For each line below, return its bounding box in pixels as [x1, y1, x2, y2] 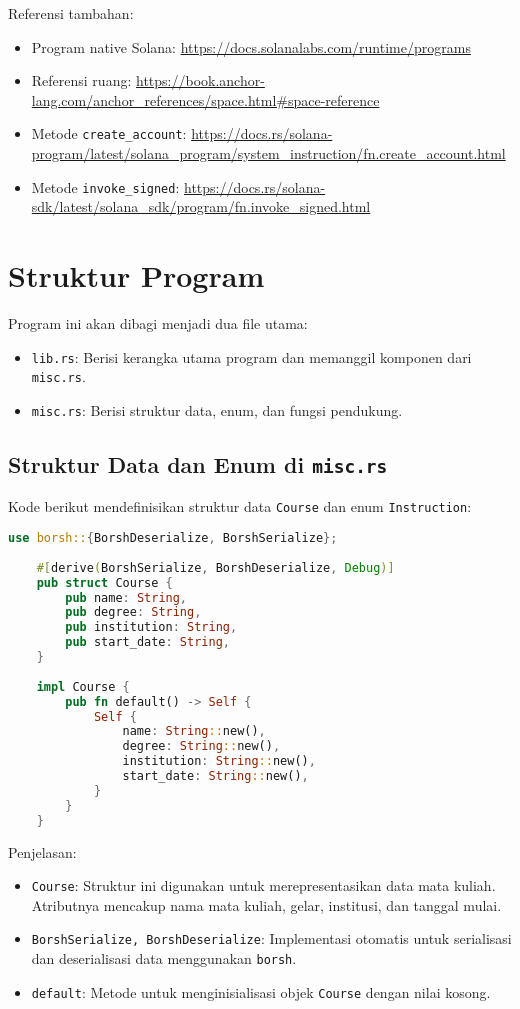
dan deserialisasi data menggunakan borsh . [31, 948, 297, 968]
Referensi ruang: [31, 70, 132, 91]
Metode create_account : [31, 123, 187, 144]
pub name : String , [65, 590, 188, 605]
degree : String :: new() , [122, 739, 281, 754]
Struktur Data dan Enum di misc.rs [8, 448, 388, 479]
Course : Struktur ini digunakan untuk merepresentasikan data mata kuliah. [31, 875, 496, 896]
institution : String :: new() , [122, 754, 316, 769]
